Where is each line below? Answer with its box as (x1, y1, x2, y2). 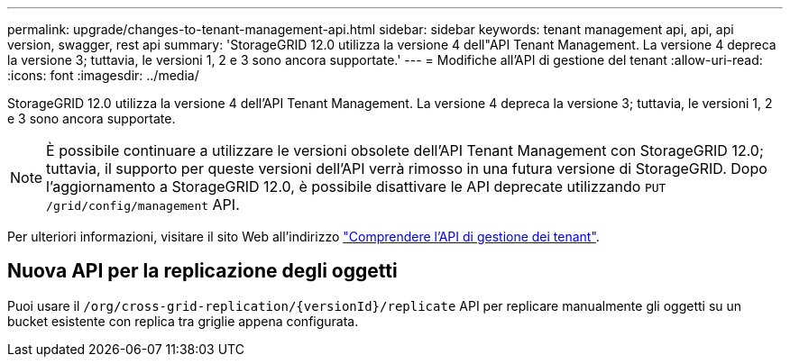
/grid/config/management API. (46, 196, 240, 214)
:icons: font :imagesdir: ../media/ (7, 68, 199, 83)
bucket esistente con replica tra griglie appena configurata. (7, 313, 359, 329)
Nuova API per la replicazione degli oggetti (7, 259, 398, 283)
